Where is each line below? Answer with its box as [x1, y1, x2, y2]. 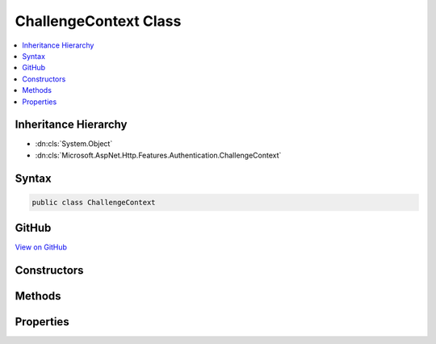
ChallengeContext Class [15, 12, 182, 30]
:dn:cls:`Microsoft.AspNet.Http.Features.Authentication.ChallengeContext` [35, 150, 282, 160]
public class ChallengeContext [31, 198, 157, 207]
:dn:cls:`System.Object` [35, 139, 113, 149]
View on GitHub [15, 242, 68, 252]
